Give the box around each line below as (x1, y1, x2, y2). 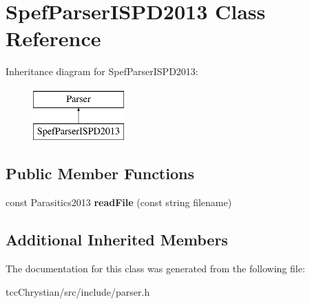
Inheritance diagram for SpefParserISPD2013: (6, 64, 198, 79)
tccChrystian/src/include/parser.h (6, 284, 150, 298)
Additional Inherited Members (6, 229, 228, 250)
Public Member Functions (6, 163, 194, 184)
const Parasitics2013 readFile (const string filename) (6, 195, 232, 210)
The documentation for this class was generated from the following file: (6, 261, 305, 276)
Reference (6, 24, 101, 52)
